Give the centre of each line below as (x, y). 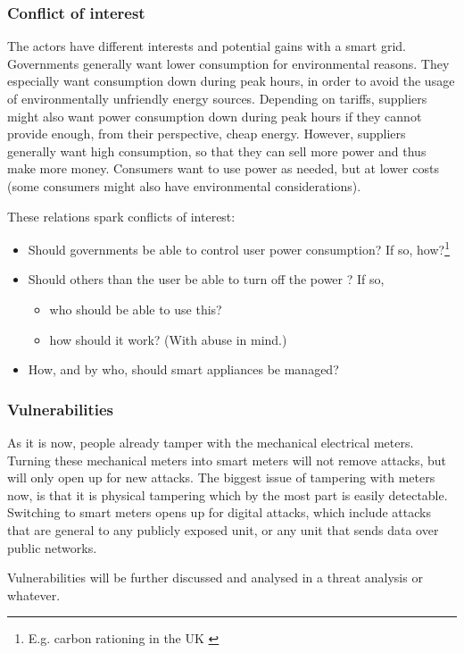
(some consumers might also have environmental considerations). (184, 185)
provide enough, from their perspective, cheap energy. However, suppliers (207, 134)
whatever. (34, 594)
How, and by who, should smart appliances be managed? (183, 369)
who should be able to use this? (136, 309)
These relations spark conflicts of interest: (121, 216)
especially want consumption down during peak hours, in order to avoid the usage (231, 81)
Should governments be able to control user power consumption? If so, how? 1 (239, 248)
